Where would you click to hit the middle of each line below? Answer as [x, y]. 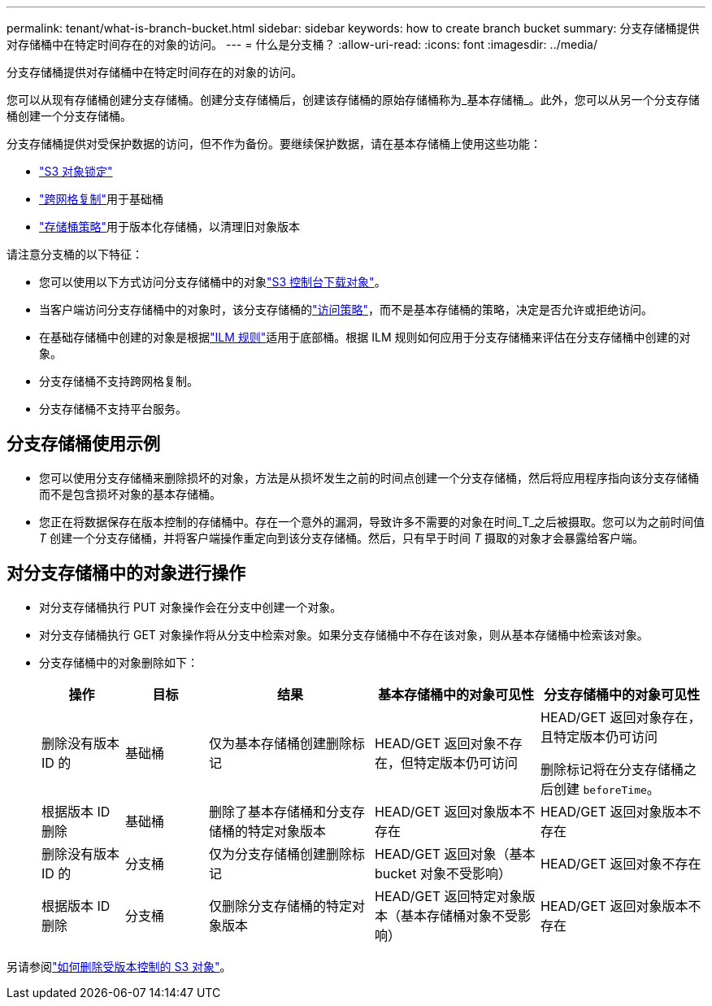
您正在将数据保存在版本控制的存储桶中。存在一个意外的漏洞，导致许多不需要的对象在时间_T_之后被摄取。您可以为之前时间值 [372, 521]
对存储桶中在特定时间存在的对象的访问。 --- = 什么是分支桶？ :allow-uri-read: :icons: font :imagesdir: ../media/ [302, 44]
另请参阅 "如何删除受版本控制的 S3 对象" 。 [119, 966]
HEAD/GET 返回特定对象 [449, 896]
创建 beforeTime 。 [607, 788]
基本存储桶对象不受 [460, 915]
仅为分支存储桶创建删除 [281, 854]
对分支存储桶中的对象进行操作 [126, 573]
